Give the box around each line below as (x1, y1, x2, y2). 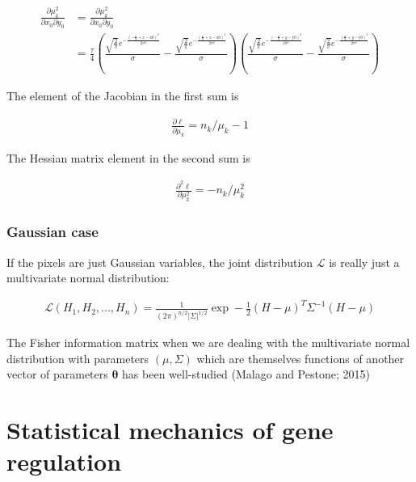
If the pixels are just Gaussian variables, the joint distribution (6, 253, 313, 270)
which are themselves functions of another (196, 349, 405, 366)
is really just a (329, 253, 400, 270)
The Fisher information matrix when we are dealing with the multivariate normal (6, 334, 410, 351)
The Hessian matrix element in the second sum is (6, 150, 250, 167)
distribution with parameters (6, 349, 149, 366)
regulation (6, 445, 122, 478)
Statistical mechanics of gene (6, 413, 334, 446)
